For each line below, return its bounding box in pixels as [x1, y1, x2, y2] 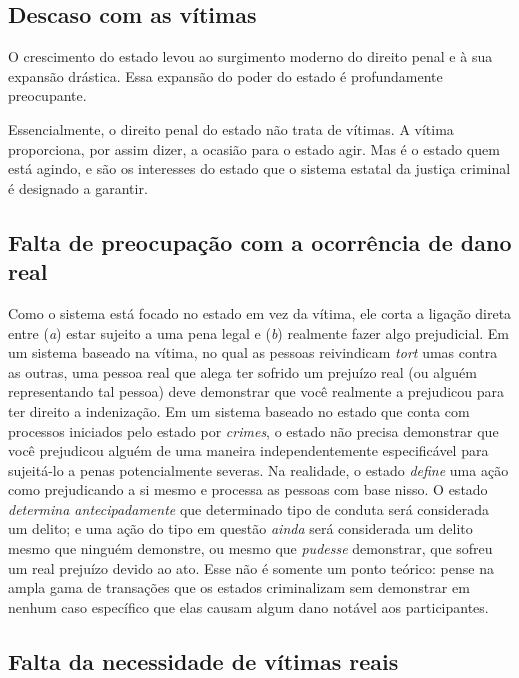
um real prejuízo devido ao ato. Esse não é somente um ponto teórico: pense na [8, 557, 494, 578]
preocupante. [8, 85, 87, 106]
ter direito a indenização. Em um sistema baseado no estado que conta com [8, 400, 470, 421]
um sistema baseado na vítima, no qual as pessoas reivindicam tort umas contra [8, 342, 498, 363]
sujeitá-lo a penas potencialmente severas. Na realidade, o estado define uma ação [8, 459, 509, 480]
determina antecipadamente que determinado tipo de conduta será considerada [8, 498, 489, 519]
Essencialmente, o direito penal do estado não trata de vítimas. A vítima [8, 118, 454, 139]
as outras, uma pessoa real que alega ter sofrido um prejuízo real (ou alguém [8, 361, 477, 382]
